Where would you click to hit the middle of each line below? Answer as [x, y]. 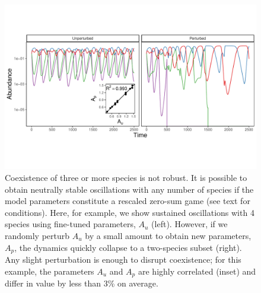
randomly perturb [37, 235]
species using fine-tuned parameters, [70, 224]
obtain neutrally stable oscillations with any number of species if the [129, 189]
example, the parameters [50, 271]
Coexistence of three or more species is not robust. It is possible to [126, 178]
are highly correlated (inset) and [197, 271]
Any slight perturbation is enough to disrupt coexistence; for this [123, 259]
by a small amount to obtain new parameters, [168, 235]
